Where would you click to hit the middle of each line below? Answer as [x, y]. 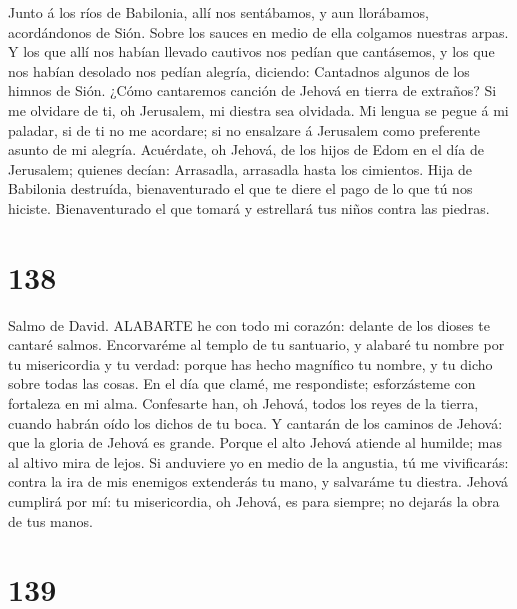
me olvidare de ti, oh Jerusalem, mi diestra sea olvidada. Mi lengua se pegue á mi [258, 109]
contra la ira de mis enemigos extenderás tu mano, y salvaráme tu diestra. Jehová [258, 481]
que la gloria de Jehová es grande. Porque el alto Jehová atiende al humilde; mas [255, 442]
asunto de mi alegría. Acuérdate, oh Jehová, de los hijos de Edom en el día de [246, 149]
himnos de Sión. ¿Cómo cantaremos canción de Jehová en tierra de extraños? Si [252, 90]
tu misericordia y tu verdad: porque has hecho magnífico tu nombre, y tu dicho [250, 363]
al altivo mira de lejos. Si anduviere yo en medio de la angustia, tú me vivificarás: [258, 461]
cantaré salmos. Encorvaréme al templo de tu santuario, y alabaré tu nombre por [256, 344]
